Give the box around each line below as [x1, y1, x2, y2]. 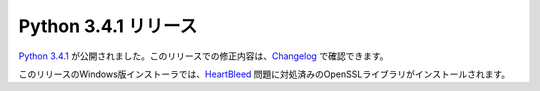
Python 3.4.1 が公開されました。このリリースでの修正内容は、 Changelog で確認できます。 [18, 50, 389, 62]
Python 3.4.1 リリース [18, 15, 198, 37]
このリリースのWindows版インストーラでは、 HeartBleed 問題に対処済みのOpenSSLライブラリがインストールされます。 [18, 68, 510, 80]
